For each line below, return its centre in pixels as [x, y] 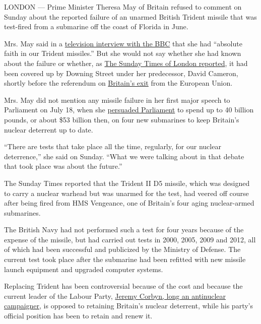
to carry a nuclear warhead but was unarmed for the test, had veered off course [126, 193]
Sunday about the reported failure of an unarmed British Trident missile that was [130, 16]
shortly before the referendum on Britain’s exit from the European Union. [118, 83]
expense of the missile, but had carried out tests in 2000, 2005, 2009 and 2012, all [130, 239]
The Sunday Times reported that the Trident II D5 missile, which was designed [127, 183]
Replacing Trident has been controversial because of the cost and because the [123, 286]
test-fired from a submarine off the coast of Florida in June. [96, 26]
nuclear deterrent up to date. [49, 129]
